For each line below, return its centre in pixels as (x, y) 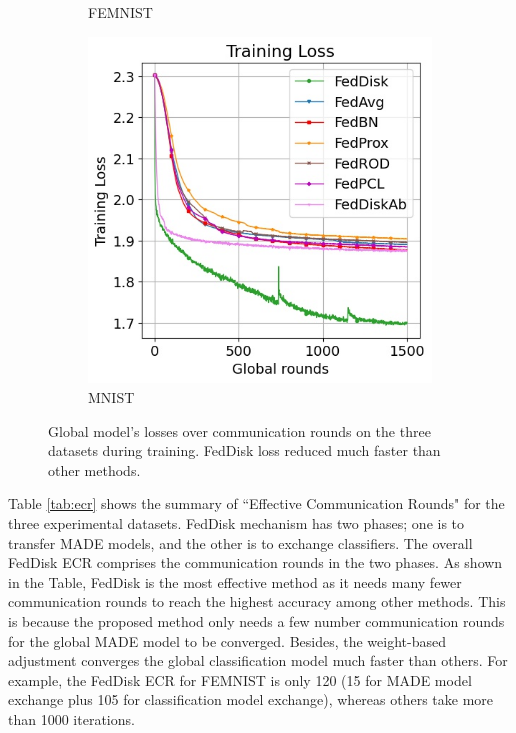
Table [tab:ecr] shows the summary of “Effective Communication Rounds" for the (256, 503)
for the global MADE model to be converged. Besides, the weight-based (227, 640)
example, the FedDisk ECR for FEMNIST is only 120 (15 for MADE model (240, 679)
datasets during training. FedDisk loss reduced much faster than (244, 450)
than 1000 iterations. (71, 718)
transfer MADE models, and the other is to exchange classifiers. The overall (240, 542)
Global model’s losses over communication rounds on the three (239, 430)
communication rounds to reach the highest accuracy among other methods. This (257, 601)
